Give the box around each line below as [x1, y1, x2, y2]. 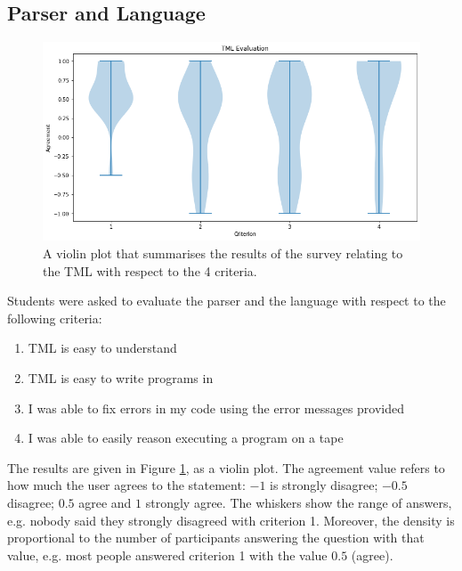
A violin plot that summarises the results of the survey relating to [43, 244, 403, 263]
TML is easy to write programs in [28, 369, 214, 387]
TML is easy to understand [28, 339, 177, 357]
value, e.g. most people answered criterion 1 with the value [7, 545, 328, 564]
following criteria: [7, 308, 102, 327]
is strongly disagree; [270, 476, 378, 494]
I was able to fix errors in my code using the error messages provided [28, 398, 405, 417]
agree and [78, 493, 132, 511]
